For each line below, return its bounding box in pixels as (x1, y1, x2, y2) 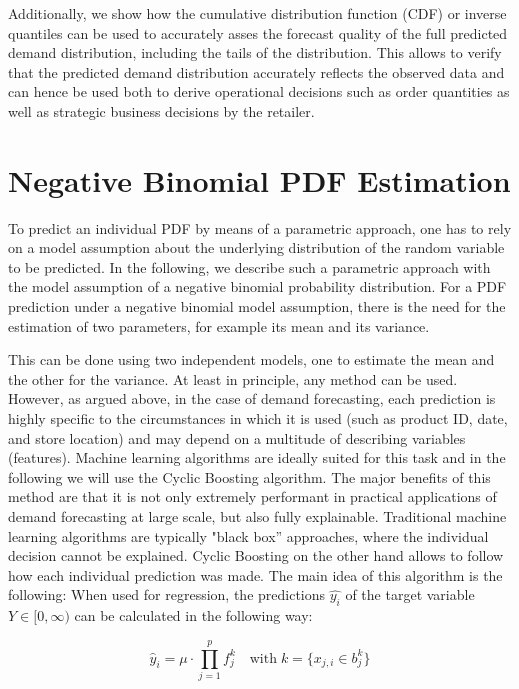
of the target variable (345, 584, 475, 605)
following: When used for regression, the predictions (8, 584, 326, 605)
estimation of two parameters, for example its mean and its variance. (8, 315, 430, 336)
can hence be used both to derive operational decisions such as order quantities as (8, 81, 510, 102)
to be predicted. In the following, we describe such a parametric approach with (8, 256, 491, 277)
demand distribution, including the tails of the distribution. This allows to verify (8, 42, 502, 63)
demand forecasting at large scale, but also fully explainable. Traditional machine (8, 506, 507, 526)
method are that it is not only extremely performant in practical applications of (8, 486, 497, 507)
